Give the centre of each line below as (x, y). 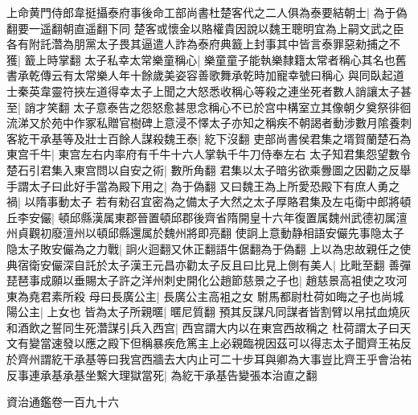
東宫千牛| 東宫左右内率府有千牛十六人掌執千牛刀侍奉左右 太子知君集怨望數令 (209, 154)
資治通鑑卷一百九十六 (63, 402)
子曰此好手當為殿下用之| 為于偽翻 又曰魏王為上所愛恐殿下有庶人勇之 (220, 185)
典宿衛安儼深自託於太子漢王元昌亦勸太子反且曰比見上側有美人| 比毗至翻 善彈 (209, 264)
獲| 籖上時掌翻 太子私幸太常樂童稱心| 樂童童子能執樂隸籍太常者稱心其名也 (201, 59)
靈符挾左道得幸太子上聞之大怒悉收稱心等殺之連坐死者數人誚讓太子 (225, 90)
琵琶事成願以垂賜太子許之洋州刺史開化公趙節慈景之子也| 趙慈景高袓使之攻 (201, 280)
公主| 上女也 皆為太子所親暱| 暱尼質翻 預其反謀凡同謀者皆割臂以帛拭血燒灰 (214, 312)
